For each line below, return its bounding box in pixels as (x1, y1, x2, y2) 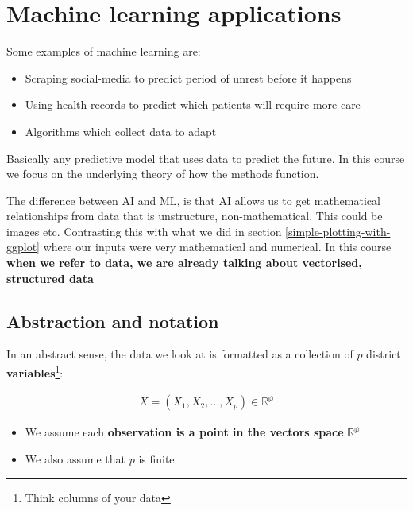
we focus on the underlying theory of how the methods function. (6, 165, 319, 182)
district (366, 346, 401, 362)
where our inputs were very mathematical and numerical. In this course (43, 238, 392, 255)
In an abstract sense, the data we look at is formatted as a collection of (6, 346, 353, 362)
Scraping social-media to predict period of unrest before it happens (25, 69, 352, 86)
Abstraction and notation (6, 308, 219, 333)
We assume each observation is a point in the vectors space (25, 424, 344, 440)
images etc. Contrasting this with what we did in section (6, 223, 282, 239)
